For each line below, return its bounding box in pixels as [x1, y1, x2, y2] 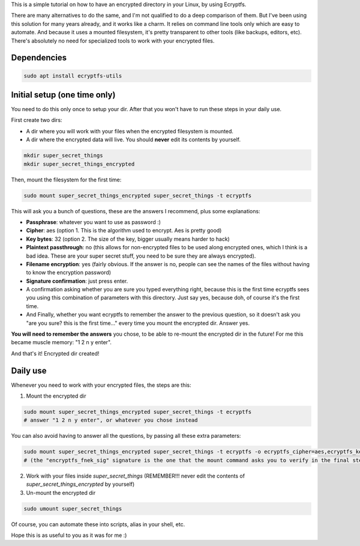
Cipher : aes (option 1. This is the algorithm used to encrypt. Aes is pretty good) [26, 227, 222, 234]
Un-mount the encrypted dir [26, 489, 96, 496]
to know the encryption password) [26, 269, 111, 276]
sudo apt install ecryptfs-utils [23, 72, 122, 79]
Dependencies [11, 53, 67, 63]
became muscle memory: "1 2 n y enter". [11, 339, 112, 346]
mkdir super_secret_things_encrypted [23, 160, 135, 168]
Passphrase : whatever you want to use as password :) [26, 218, 161, 225]
